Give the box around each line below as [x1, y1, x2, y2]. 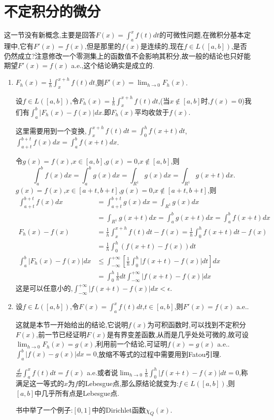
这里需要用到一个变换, [15, 125, 87, 136]
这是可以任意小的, [15, 283, 73, 293]
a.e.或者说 [87, 367, 118, 377]
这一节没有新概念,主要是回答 [4, 30, 96, 40]
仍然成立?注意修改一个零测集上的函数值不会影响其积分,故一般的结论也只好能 [4, 50, 251, 61]
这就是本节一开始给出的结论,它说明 [15, 319, 128, 329]
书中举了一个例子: [15, 404, 73, 415]
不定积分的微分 [4, 1, 101, 21]
